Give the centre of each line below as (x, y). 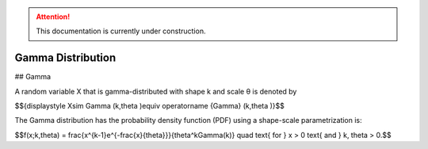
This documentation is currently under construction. (121, 31)
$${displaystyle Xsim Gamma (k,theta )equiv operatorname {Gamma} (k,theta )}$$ (150, 106)
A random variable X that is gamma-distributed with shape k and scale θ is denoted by (156, 91)
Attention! (53, 17)
